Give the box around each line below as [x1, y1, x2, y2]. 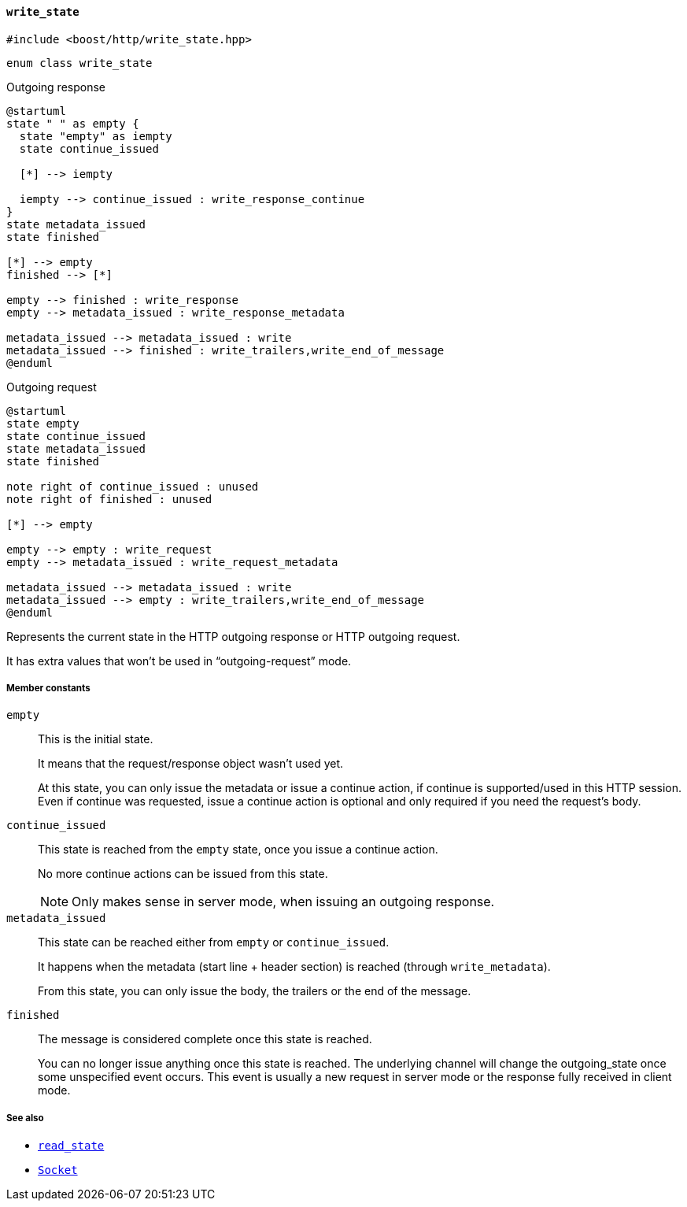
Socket [38, 1164, 78, 1177]
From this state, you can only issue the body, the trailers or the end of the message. [38, 984, 471, 998]
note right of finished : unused [6, 492, 212, 505]
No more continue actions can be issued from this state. [38, 867, 328, 881]
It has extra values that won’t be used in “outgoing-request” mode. [6, 653, 352, 668]
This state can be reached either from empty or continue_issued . [38, 935, 390, 950]
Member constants [6, 683, 90, 694]
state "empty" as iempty [19, 129, 172, 143]
